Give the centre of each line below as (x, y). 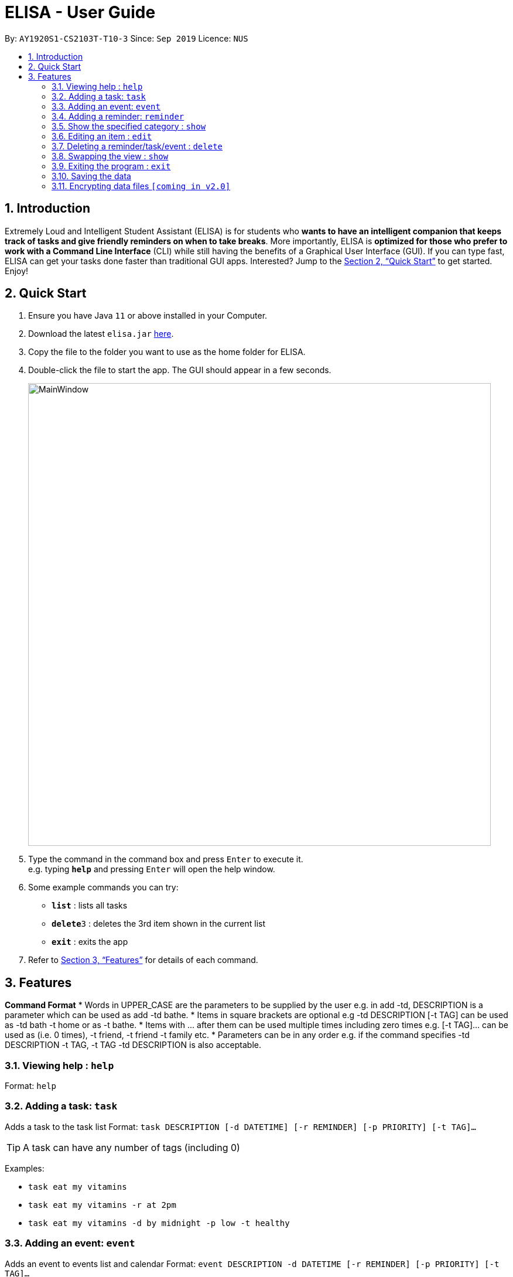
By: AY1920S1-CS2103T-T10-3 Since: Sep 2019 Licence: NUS (126, 38)
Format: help (30, 1086)
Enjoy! (17, 271)
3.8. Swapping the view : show (110, 156)
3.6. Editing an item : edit (102, 136)
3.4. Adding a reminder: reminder (118, 116)
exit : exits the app (90, 942)
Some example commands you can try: (103, 887)
